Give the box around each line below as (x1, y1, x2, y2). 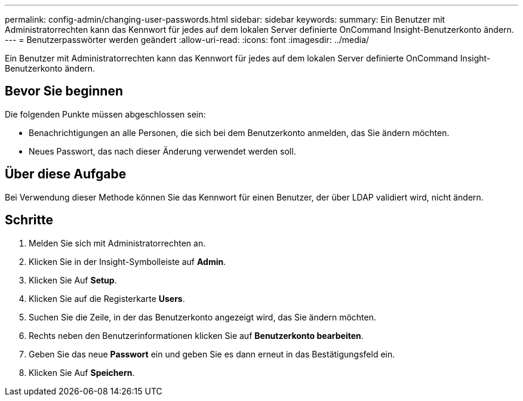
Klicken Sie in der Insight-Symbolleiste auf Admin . (29, 256, 226, 267)
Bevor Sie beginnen (5, 84, 124, 99)
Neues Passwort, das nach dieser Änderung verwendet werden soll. (29, 146, 296, 156)
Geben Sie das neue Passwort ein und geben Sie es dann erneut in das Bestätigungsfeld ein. (29, 348, 395, 359)
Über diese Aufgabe (5, 166, 127, 182)
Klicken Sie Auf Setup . (29, 274, 117, 285)
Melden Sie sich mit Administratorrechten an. (29, 237, 206, 248)
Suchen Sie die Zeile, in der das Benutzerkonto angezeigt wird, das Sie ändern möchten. (29, 311, 376, 322)
